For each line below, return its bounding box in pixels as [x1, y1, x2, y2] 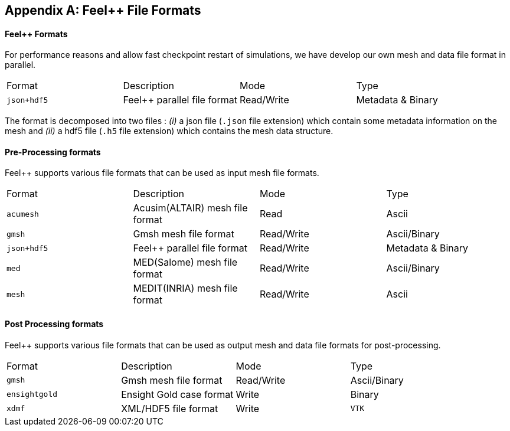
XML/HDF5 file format [121, 402, 218, 414]
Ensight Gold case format [121, 388, 234, 400]
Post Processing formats [5, 319, 104, 329]
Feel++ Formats [5, 28, 68, 39]
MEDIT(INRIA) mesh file [133, 282, 238, 295]
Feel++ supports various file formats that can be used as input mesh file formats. [5, 168, 319, 178]
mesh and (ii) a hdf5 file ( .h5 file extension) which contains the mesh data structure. [5, 126, 334, 136]
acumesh [6, 209, 39, 218]
